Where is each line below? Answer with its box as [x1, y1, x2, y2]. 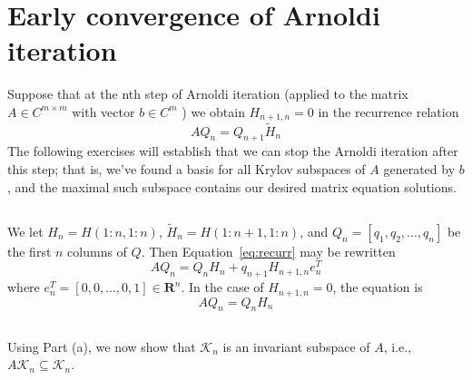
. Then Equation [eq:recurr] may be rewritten [141, 241, 396, 260]
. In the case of [181, 278, 264, 297]
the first [7, 241, 52, 260]
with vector [72, 102, 135, 121]
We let [7, 221, 44, 240]
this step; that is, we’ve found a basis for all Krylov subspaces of [7, 159, 366, 178]
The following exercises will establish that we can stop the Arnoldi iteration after [7, 141, 458, 161]
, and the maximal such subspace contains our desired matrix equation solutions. [7, 177, 457, 196]
